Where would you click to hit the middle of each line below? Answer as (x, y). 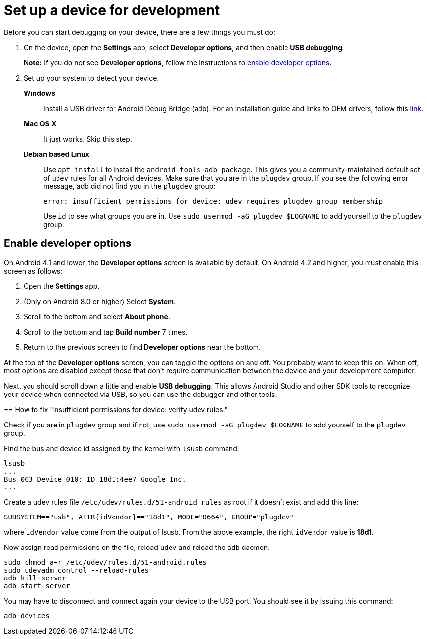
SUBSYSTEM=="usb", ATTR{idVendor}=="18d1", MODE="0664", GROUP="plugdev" (149, 517)
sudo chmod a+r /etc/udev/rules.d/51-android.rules (106, 562)
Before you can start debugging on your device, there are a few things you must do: (140, 32)
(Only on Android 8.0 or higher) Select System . (100, 301)
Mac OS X (40, 123)
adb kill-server (35, 578)
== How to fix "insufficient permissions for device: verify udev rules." (116, 409)
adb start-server (37, 586)
